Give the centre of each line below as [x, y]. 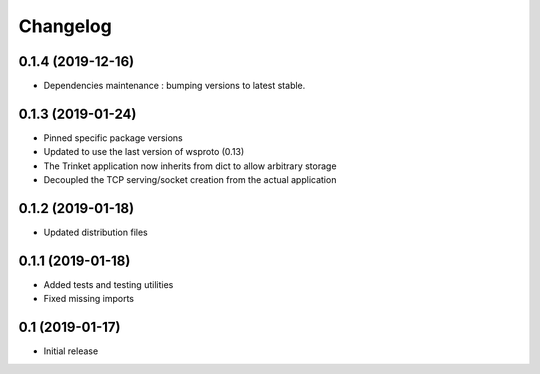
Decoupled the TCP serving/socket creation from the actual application [190, 180]
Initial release [71, 351]
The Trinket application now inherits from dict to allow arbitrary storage [190, 166]
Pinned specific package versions [113, 137]
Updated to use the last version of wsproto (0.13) [144, 152]
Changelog [65, 26]
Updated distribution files [96, 232]
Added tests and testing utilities [108, 284]
